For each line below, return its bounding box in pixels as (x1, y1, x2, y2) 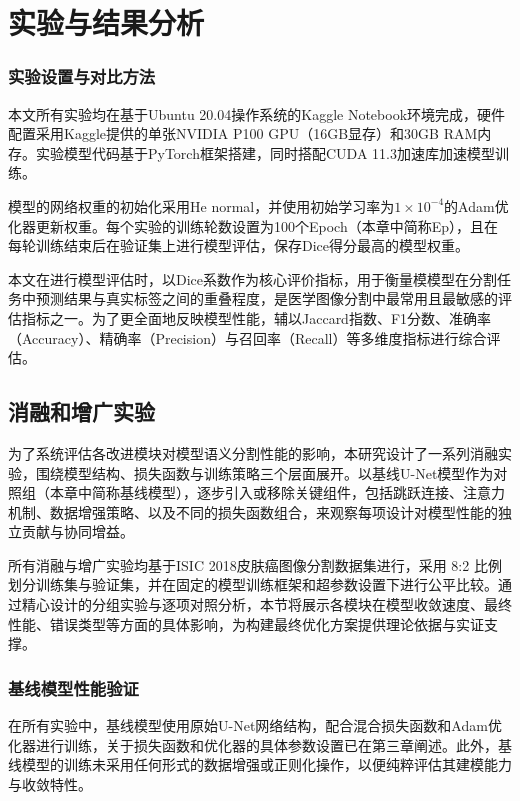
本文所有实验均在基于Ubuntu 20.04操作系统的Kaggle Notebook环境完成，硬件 (8, 103, 506, 124)
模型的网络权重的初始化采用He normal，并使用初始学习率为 (8, 195, 395, 216)
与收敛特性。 (8, 773, 92, 794)
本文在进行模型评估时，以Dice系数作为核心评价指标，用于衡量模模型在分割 (8, 268, 498, 289)
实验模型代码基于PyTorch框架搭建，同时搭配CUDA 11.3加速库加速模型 (35, 142, 495, 163)
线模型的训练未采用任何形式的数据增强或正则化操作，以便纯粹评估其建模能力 (8, 754, 512, 775)
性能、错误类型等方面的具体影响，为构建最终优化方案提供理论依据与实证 (8, 613, 484, 634)
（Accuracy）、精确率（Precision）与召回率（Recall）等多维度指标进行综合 (8, 327, 487, 348)
